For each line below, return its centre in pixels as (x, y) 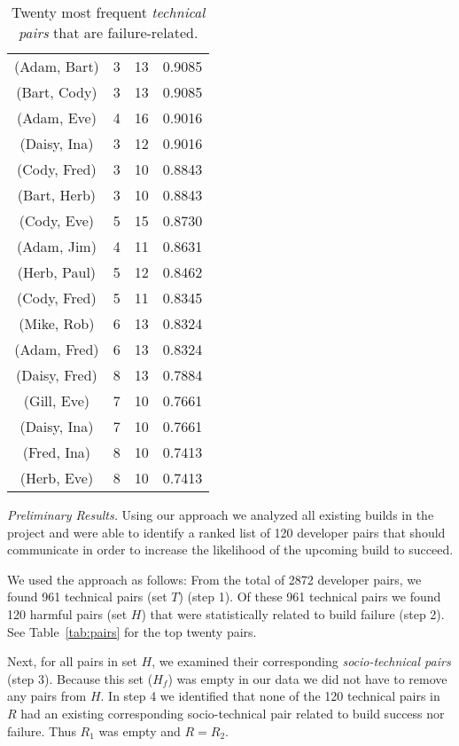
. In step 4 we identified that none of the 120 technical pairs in (270, 696)
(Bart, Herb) (57, 195)
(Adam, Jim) (56, 246)
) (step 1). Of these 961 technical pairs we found (310, 597)
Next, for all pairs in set (72, 661)
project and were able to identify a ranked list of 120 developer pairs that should (226, 532)
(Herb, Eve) (57, 478)
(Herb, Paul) (57, 272)
